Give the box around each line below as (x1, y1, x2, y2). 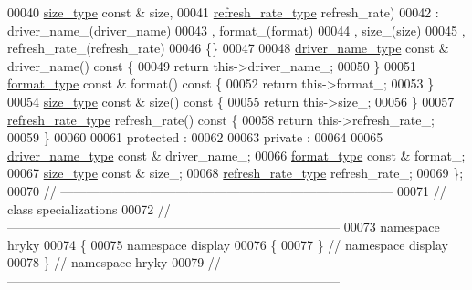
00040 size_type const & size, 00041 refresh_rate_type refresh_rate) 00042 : (7, 3, 439, 21)
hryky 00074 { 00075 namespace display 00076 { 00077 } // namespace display (7, 234, 448, 254)
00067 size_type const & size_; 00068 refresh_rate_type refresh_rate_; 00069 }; (7, 163, 464, 182)
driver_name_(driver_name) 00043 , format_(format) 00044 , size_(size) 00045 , (7, 20, 466, 39)
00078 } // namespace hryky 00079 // (7, 253, 221, 272)
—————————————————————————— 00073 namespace (7, 217, 440, 236)
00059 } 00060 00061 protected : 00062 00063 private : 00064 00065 (7, 128, 383, 147)
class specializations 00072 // (7, 199, 171, 218)
